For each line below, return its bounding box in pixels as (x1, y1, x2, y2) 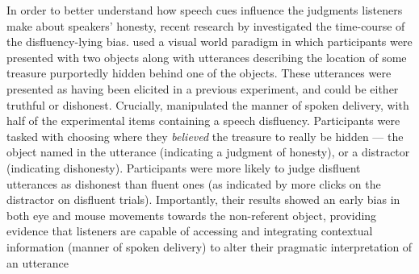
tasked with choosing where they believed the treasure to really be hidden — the (6, 127, 404, 144)
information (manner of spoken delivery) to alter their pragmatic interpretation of (6, 238, 413, 255)
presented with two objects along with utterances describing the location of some (6, 48, 407, 65)
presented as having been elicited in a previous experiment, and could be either (6, 80, 399, 97)
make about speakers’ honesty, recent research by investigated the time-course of (6, 17, 405, 34)
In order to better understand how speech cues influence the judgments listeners (6, 2, 403, 18)
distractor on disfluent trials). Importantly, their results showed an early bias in (6, 191, 400, 208)
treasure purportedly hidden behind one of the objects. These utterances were (6, 64, 392, 81)
